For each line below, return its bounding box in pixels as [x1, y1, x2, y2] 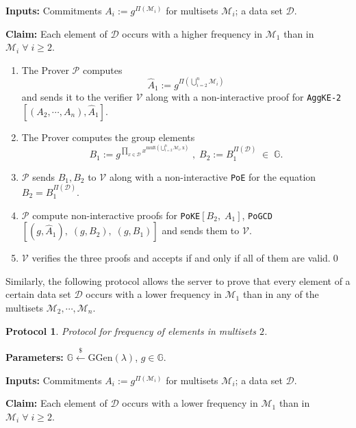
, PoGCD [242, 207, 272, 222]
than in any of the [242, 287, 319, 301]
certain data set [5, 287, 71, 301]
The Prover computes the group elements [21, 129, 195, 144]
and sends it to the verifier [21, 90, 133, 104]
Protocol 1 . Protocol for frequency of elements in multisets [5, 323, 256, 338]
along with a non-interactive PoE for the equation [109, 169, 316, 184]
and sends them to [162, 223, 240, 238]
